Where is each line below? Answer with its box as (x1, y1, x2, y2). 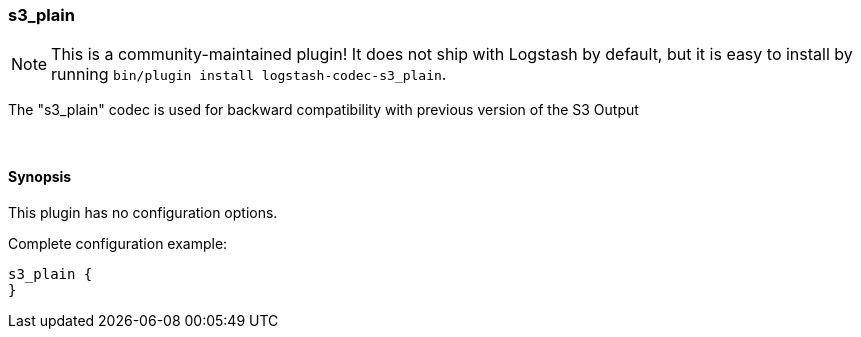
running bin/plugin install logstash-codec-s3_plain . (51, 64, 447, 85)
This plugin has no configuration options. (8, 203, 278, 221)
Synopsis (8, 167, 72, 185)
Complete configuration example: (8, 234, 228, 252)
